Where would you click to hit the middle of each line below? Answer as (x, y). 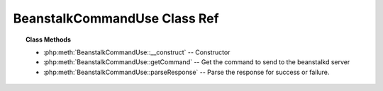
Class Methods (48, 40)
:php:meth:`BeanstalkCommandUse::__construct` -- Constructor (137, 52)
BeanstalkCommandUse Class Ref (116, 18)
